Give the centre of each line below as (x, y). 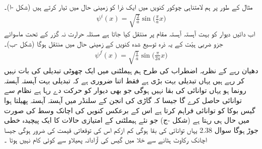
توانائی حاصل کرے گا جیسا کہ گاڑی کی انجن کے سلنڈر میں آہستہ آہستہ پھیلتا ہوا (123, 100)
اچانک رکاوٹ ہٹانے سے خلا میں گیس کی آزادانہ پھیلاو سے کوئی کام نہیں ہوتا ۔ (106, 140)
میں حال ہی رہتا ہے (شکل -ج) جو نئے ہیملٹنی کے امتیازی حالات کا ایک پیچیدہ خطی (127, 120)
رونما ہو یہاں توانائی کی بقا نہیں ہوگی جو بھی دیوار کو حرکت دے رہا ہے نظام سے (125, 90)
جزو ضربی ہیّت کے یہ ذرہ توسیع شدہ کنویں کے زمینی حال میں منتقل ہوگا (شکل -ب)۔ (114, 43)
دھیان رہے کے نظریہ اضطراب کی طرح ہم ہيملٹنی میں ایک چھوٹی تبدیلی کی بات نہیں (131, 70)
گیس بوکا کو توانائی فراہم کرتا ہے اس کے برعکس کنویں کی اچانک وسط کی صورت (130, 110)
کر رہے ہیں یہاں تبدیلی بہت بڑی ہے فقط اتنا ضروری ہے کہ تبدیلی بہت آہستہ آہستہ (124, 80)
